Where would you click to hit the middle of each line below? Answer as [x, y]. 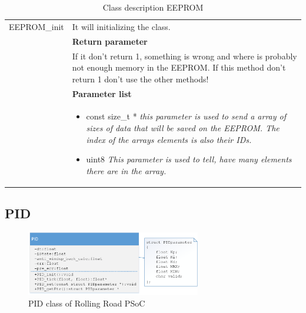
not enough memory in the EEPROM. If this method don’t [179, 67]
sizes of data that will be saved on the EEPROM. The [183, 128]
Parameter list [102, 93]
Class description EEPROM [153, 7]
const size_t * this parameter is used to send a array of [186, 116]
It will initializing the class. [121, 26]
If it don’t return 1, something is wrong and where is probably [184, 56]
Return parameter [110, 41]
